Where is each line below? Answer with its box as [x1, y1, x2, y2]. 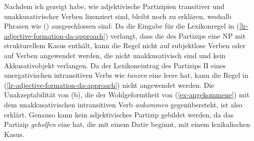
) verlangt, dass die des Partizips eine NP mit [105, 30, 246, 41]
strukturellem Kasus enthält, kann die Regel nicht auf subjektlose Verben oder [4, 40, 246, 51]
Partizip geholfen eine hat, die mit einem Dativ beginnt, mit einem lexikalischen [4, 119, 250, 129]
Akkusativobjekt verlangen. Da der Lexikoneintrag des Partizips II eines [4, 60, 226, 70]
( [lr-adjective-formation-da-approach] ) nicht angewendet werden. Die [4, 79, 214, 90]
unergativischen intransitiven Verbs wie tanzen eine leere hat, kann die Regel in [4, 70, 248, 80]
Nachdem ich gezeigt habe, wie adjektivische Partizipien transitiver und [4, 1, 224, 11]
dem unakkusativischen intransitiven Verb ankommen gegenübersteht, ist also [4, 99, 242, 109]
